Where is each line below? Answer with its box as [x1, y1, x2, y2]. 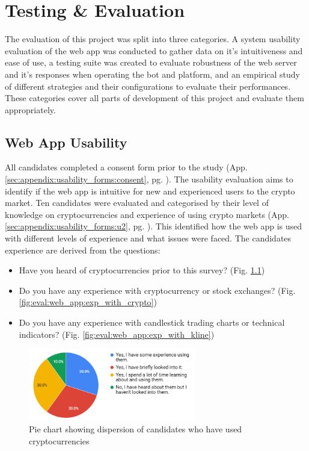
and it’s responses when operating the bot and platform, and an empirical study [5, 67, 300, 80]
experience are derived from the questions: [5, 243, 161, 256]
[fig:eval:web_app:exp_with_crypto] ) [19, 296, 157, 308]
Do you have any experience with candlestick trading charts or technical [19, 316, 285, 329]
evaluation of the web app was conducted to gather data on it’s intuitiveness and [5, 44, 303, 57]
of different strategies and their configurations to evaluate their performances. [5, 79, 291, 92]
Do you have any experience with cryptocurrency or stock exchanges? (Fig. [19, 284, 296, 296]
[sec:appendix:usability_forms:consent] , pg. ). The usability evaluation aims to [5, 173, 293, 185]
